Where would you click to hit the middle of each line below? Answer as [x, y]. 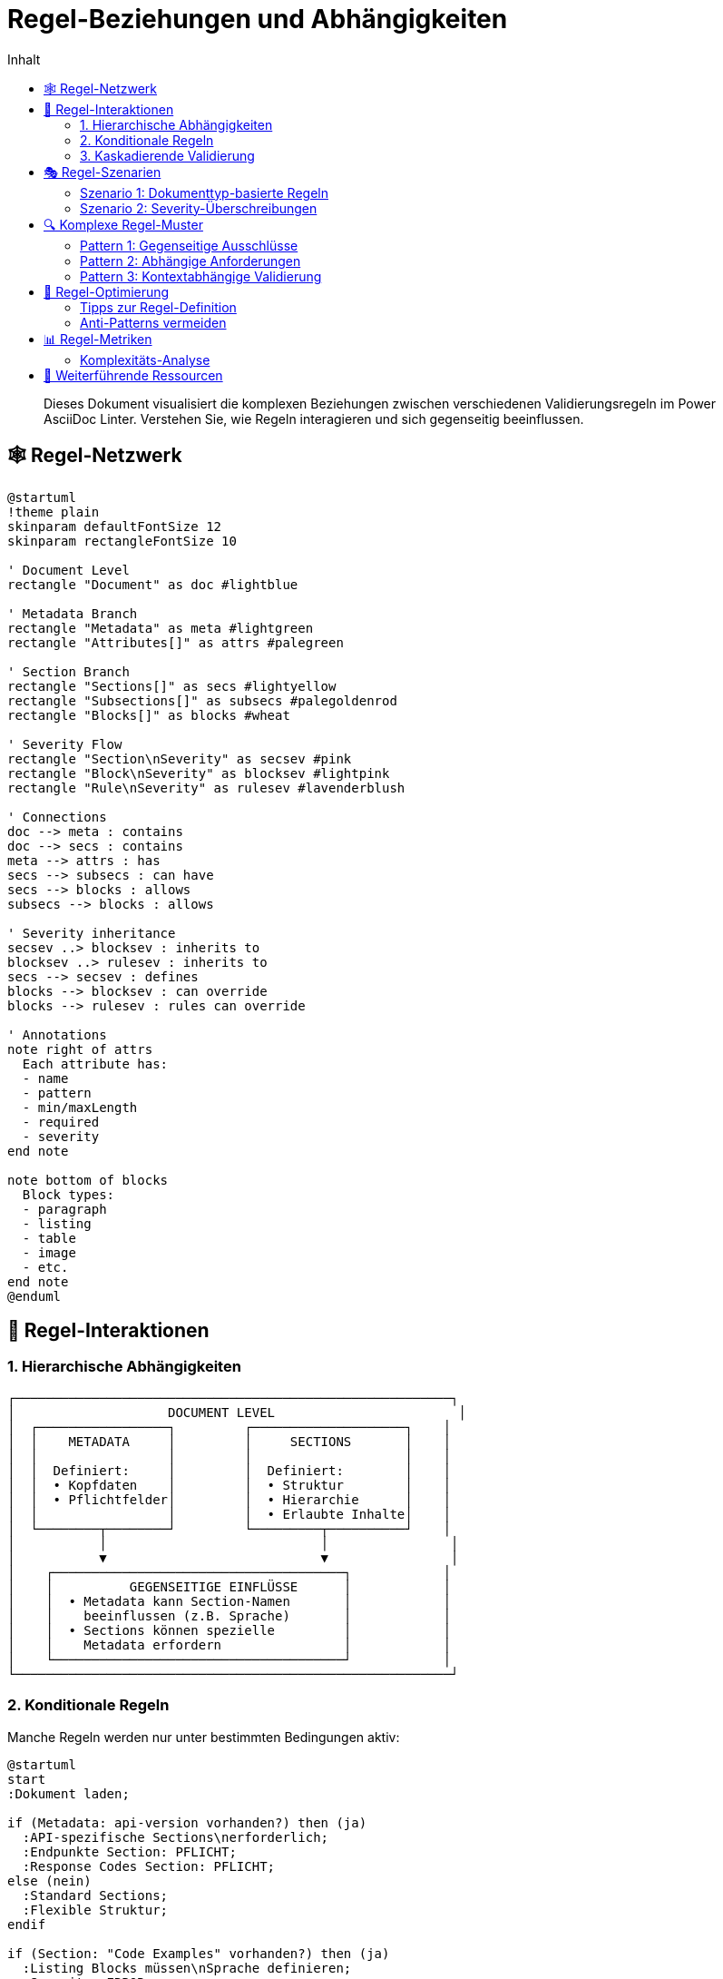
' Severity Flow [65, 744]
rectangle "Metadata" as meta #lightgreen [161, 628]
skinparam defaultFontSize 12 [115, 526]
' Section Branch [68, 671]
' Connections [57, 817]
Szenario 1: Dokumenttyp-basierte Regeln [204, 192]
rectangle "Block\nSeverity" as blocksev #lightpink [199, 773]
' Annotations [57, 1034]
